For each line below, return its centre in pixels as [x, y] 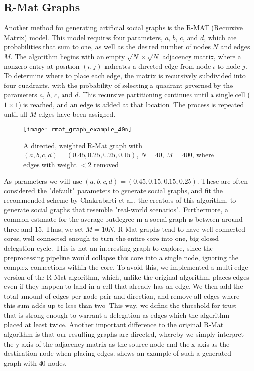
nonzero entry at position [42, 66]
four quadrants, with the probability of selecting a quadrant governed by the [118, 85]
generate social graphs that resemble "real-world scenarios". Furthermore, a [116, 209]
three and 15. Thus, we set [44, 229]
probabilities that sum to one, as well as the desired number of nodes [107, 47]
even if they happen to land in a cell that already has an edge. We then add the [124, 286]
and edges [235, 47]
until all [16, 114]
